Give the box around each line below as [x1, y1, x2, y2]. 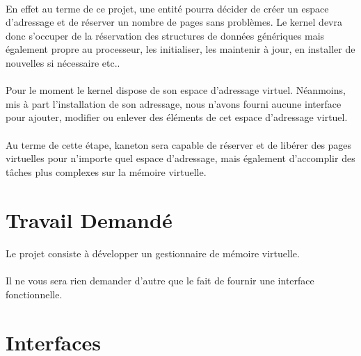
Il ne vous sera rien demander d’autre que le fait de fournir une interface [6, 273, 314, 288]
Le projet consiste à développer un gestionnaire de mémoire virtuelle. [6, 246, 300, 261]
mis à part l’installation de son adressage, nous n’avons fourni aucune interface [6, 96, 342, 111]
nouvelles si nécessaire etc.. [6, 55, 120, 70]
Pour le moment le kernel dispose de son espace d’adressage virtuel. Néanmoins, [6, 83, 346, 97]
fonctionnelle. [6, 287, 63, 302]
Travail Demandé [6, 205, 173, 234]
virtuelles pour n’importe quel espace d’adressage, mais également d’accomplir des [6, 151, 355, 165]
